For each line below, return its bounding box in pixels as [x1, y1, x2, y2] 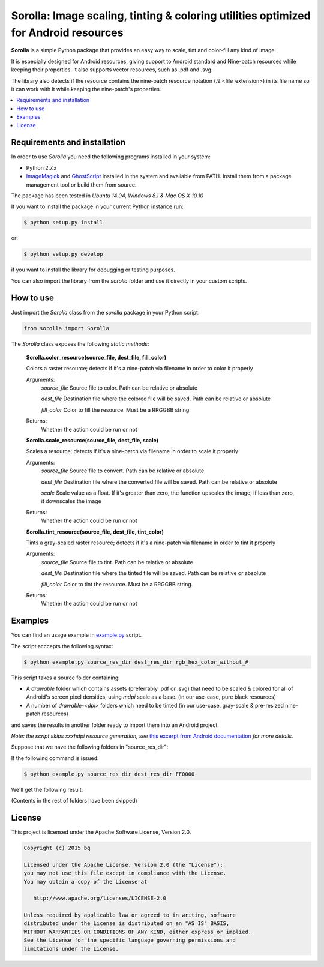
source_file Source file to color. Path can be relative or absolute [41, 384, 198, 391]
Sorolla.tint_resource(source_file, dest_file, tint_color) [26, 528, 164, 535]
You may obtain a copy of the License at [23, 878, 148, 885]
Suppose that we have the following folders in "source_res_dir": [11, 743, 169, 750]
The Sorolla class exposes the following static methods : [11, 340, 149, 348]
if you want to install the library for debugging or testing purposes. [11, 266, 175, 273]
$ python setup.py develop [23, 251, 103, 258]
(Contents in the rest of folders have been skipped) [11, 797, 137, 804]
